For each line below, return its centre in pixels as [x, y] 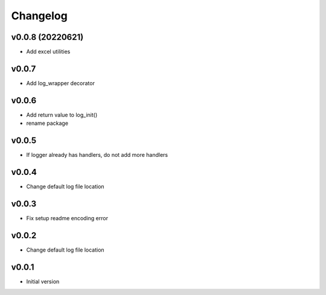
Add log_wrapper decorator [60, 83]
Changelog [39, 16]
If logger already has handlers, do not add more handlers [97, 155]
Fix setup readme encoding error [67, 218]
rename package [47, 123]
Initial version [43, 281]
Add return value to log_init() [62, 115]
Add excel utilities [48, 52]
